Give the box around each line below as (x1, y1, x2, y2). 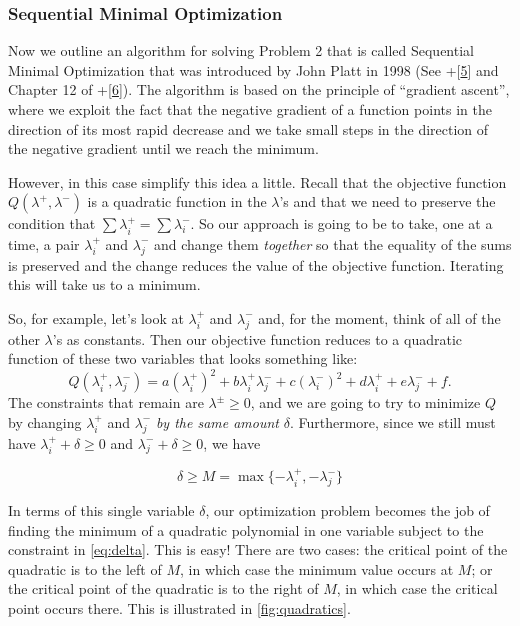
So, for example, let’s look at (8, 307, 184, 328)
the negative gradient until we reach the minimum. (8, 138, 319, 159)
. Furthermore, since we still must (289, 411, 496, 432)
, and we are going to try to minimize (250, 392, 481, 413)
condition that (8, 213, 96, 234)
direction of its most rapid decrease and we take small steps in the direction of (8, 118, 489, 139)
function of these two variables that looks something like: (8, 348, 358, 369)
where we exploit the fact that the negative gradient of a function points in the (8, 99, 492, 119)
